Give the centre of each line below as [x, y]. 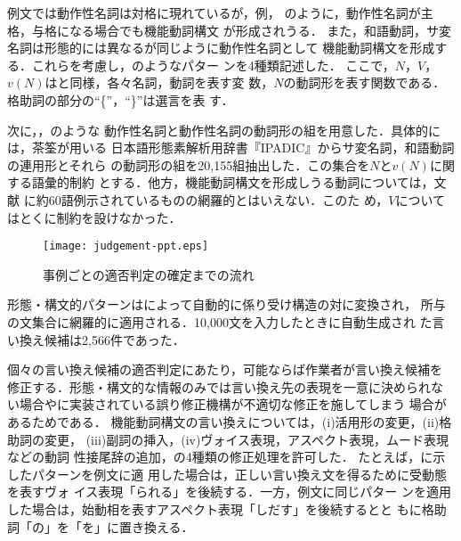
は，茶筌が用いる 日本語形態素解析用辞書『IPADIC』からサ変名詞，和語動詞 [231, 148]
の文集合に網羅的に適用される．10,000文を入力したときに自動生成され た [220, 321]
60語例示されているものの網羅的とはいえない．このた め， [218, 199]
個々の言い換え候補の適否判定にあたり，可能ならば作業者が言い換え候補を [225, 369]
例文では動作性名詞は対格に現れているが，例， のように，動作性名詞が [214, 12]
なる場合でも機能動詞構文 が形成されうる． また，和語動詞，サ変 [260, 30]
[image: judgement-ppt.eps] [126, 246]
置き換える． [156, 526]
